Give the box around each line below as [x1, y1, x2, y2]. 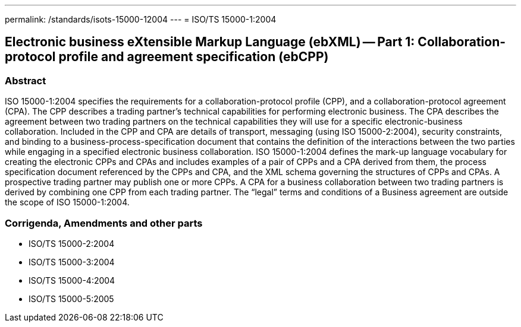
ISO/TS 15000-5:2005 [29, 293, 114, 304]
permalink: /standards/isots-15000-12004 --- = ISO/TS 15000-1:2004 [5, 14, 277, 24]
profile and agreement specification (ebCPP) [58, 49, 329, 65]
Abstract [5, 74, 46, 87]
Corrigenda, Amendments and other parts [5, 217, 203, 229]
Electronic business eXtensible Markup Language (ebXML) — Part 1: [5, 34, 415, 50]
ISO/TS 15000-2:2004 [29, 238, 115, 249]
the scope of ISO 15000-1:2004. [5, 197, 130, 208]
